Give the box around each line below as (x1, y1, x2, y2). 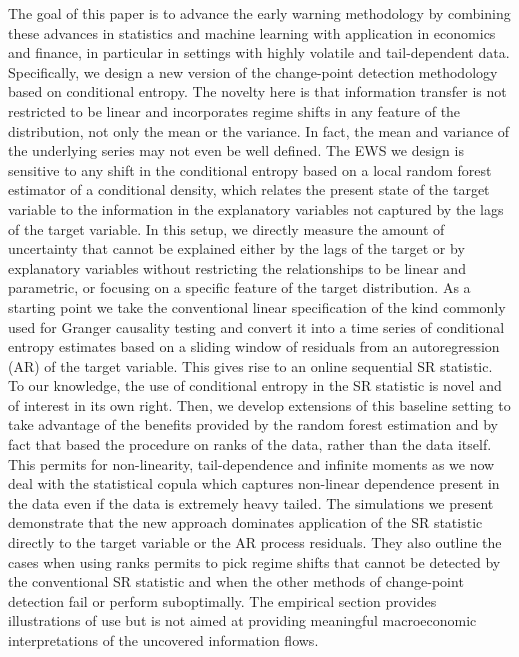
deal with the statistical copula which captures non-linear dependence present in (8, 473, 500, 494)
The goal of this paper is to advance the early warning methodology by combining (8, 3, 511, 23)
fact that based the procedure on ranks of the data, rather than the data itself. (8, 434, 492, 455)
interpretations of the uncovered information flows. (8, 630, 319, 650)
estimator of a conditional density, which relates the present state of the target (8, 179, 490, 200)
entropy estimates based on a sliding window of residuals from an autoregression (8, 336, 500, 357)
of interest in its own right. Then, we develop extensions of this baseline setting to (8, 394, 511, 415)
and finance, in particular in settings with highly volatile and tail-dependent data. (8, 42, 510, 63)
